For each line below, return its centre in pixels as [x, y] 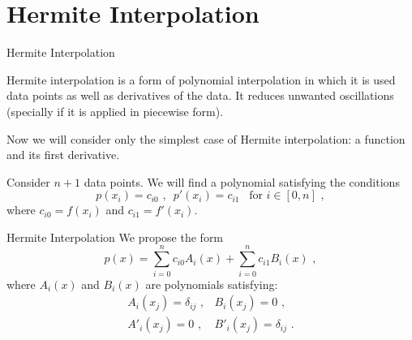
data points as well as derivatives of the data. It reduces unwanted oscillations [200, 95]
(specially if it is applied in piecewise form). [115, 111]
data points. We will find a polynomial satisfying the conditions [242, 181]
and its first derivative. [63, 155]
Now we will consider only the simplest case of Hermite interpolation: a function [206, 138]
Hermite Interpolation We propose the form [115, 237]
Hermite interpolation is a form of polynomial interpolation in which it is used [201, 79]
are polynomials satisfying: [212, 284]
